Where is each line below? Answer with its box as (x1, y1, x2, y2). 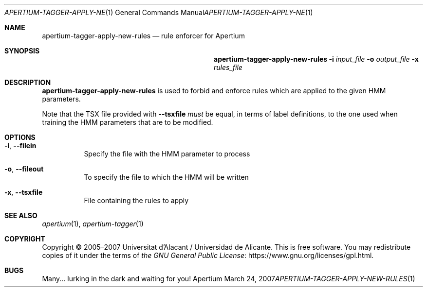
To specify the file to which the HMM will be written (84, 173, 249, 181)
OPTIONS (4, 133, 36, 141)
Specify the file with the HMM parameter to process (84, 150, 250, 158)
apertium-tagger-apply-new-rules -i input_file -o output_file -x (214, 55, 419, 63)
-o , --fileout (4, 165, 44, 173)
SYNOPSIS (4, 47, 40, 55)
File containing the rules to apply (84, 196, 189, 205)
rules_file (214, 63, 242, 71)
